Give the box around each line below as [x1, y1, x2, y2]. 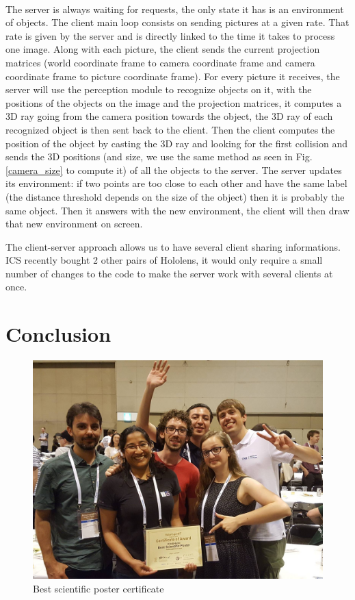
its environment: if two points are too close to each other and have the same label [5, 176, 347, 190]
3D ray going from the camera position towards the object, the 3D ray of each [5, 109, 333, 123]
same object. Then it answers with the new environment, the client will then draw [5, 203, 350, 217]
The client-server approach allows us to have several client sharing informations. [5, 239, 341, 253]
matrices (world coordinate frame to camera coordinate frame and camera [5, 55, 315, 69]
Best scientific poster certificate [33, 581, 164, 595]
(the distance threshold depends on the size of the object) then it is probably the [5, 189, 345, 203]
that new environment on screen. [5, 216, 143, 231]
